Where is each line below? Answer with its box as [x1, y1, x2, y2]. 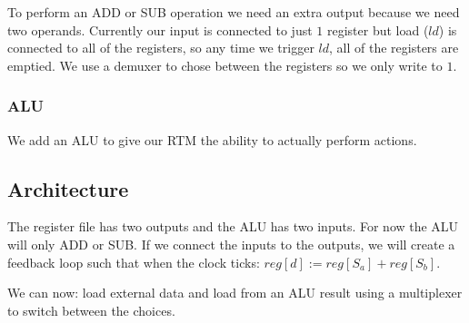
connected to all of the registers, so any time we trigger [7, 38, 314, 57]
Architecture [7, 174, 129, 202]
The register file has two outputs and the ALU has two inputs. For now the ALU [7, 217, 459, 236]
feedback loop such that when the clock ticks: [7, 252, 260, 271]
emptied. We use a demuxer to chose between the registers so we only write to [7, 55, 443, 74]
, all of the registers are [329, 38, 459, 57]
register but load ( [326, 20, 429, 39]
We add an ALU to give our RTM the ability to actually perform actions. [7, 130, 417, 149]
